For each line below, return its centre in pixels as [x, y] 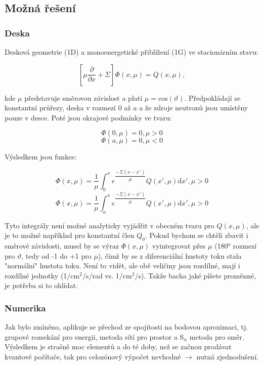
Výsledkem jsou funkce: [41, 157]
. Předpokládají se [212, 97]
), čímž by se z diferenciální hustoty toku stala [170, 255]
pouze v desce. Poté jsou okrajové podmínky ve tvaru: [88, 117]
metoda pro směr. [217, 336]
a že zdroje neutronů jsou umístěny [194, 108]
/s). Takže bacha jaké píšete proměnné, [195, 275]
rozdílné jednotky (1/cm [42, 275]
